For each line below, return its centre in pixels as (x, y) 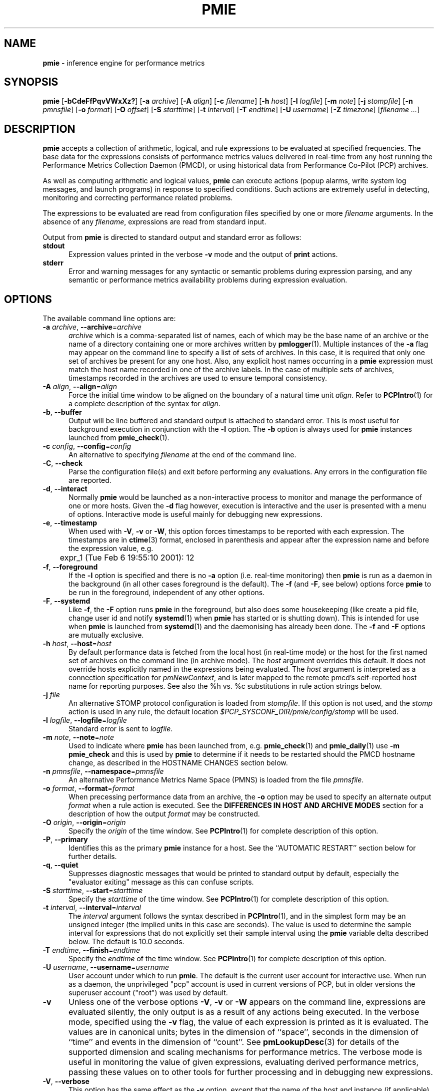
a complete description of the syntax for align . (144, 404)
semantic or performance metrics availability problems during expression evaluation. (208, 280)
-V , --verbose (66, 1081)
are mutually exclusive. (106, 635)
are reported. (90, 480)
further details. (93, 857)
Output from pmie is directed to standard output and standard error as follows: (172, 237)
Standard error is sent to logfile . (121, 729)
